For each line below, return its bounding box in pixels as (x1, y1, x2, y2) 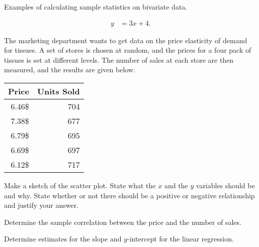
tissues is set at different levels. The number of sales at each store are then (4, 54, 234, 65)
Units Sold (37, 85, 80, 97)
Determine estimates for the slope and (4, 233, 122, 244)
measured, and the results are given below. (4, 64, 135, 75)
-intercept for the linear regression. (127, 233, 234, 244)
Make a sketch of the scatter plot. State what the (4, 180, 156, 190)
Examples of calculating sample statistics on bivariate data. (4, 2, 188, 12)
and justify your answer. (4, 200, 79, 210)
